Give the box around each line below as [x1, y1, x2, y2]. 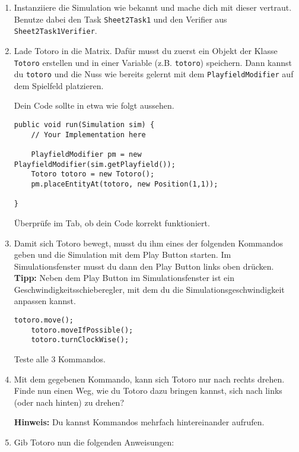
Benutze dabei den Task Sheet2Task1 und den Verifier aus [14, 12, 227, 25]
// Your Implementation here [31, 130, 146, 139]
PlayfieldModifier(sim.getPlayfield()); [14, 160, 176, 169]
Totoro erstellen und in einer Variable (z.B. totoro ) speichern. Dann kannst [14, 56, 292, 68]
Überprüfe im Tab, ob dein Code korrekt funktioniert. [14, 216, 210, 229]
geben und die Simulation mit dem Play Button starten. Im [14, 248, 231, 261]
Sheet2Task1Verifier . [14, 24, 97, 37]
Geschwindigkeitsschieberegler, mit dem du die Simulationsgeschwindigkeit [14, 283, 285, 295]
